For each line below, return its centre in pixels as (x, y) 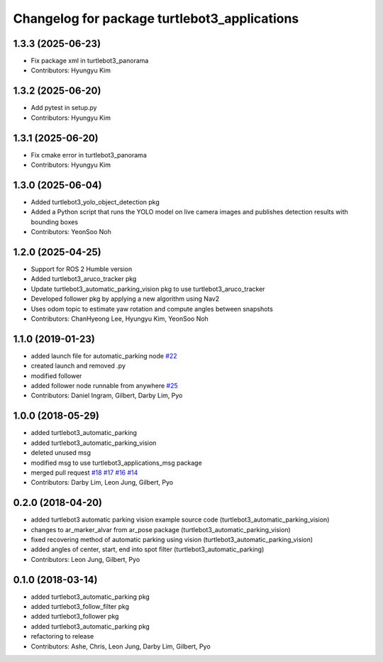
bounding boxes (54, 222)
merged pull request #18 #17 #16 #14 (84, 473)
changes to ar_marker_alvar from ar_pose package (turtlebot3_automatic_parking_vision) (161, 529)
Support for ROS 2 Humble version (82, 269)
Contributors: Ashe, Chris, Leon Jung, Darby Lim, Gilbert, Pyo (121, 646)
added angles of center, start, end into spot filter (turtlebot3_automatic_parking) (148, 549)
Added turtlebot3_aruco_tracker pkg (84, 279)
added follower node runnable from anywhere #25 (105, 386)
